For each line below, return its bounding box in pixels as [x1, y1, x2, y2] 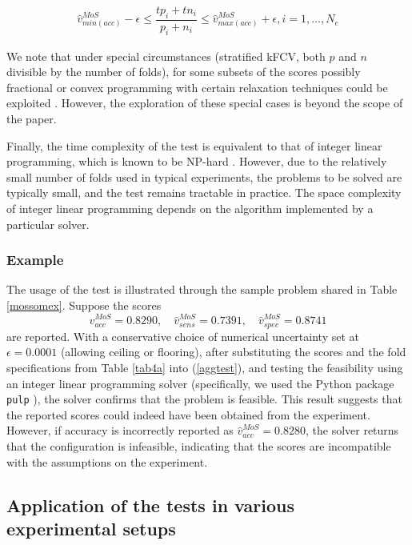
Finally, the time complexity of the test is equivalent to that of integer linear [6, 137, 382, 154]
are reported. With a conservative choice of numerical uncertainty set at [6, 327, 359, 344]
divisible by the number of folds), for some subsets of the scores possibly [6, 63, 361, 80]
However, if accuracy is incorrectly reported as [6, 422, 234, 439]
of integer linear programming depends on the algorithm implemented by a [6, 200, 374, 216]
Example [6, 250, 64, 270]
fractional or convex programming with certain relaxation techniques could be [6, 78, 388, 95]
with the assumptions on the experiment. [6, 453, 208, 470]
